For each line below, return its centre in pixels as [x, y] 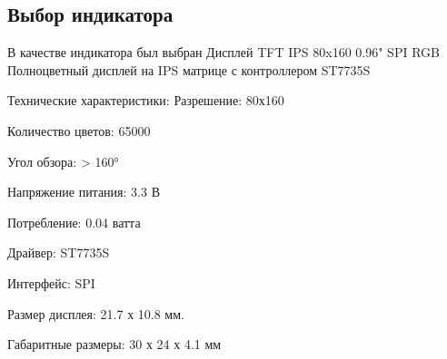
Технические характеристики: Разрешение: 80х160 [146, 100]
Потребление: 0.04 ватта [74, 222]
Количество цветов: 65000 [79, 130]
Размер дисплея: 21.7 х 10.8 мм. [96, 313]
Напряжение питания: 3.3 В [84, 192]
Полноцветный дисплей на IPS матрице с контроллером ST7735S [189, 69]
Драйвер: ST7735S [59, 252]
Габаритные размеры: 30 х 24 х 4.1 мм [114, 344]
